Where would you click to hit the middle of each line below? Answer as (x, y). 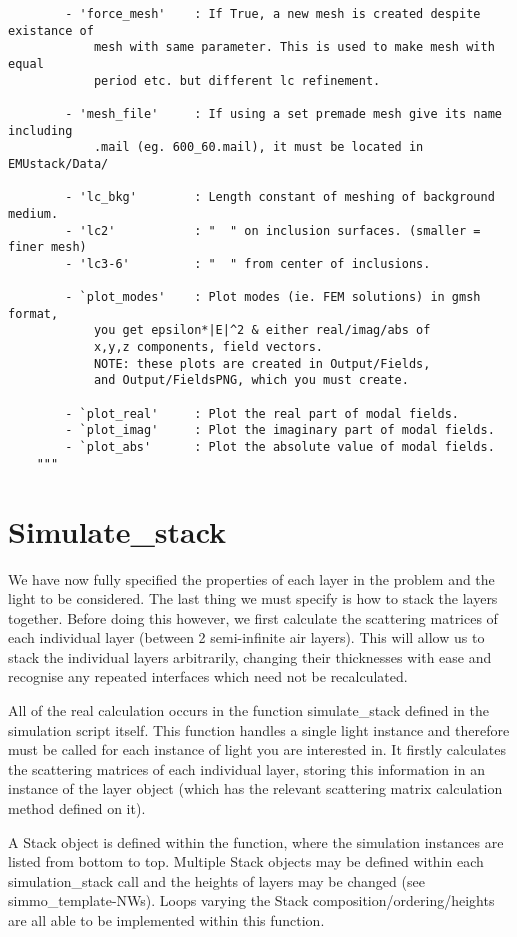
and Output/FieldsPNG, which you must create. (251, 380)
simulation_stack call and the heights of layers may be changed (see (216, 880)
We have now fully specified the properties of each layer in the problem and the (251, 578)
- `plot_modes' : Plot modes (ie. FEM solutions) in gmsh (273, 297)
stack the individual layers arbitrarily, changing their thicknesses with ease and (250, 656)
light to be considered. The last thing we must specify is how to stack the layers (253, 598)
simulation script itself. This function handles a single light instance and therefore (259, 729)
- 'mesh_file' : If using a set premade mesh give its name (283, 113)
